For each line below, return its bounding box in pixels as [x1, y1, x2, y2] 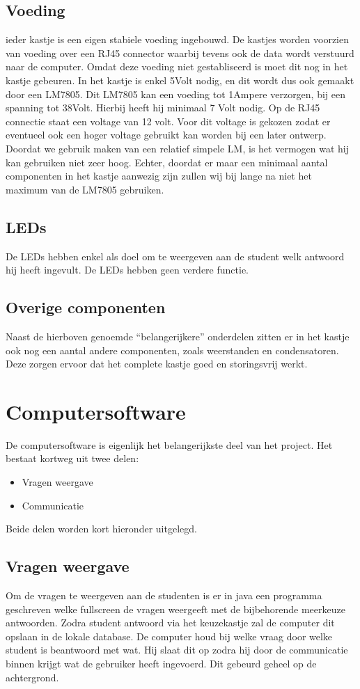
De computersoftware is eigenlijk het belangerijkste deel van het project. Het [6, 437, 333, 452]
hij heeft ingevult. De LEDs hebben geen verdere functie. [6, 262, 249, 277]
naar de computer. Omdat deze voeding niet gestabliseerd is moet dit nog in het [6, 59, 348, 74]
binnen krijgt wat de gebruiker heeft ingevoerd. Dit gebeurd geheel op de [6, 656, 317, 670]
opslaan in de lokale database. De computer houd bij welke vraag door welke [6, 628, 333, 643]
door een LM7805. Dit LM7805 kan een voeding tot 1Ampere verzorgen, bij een [6, 86, 346, 101]
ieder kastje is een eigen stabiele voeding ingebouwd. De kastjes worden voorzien [6, 32, 349, 47]
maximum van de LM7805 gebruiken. [6, 182, 164, 196]
